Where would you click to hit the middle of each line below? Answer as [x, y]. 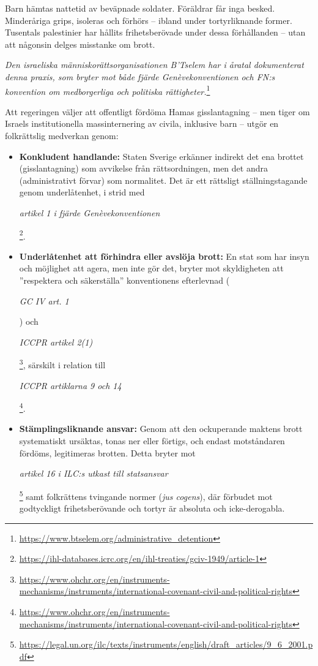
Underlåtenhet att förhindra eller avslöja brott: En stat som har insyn [164, 256]
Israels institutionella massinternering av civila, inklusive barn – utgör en [142, 123]
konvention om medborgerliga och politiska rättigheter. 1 [108, 90]
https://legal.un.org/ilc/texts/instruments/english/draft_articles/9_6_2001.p [166, 644]
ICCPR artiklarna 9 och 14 [70, 385]
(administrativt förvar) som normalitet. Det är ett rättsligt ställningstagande [163, 180]
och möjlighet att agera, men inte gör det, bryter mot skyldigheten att [151, 268]
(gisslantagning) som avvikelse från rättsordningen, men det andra [143, 168]
